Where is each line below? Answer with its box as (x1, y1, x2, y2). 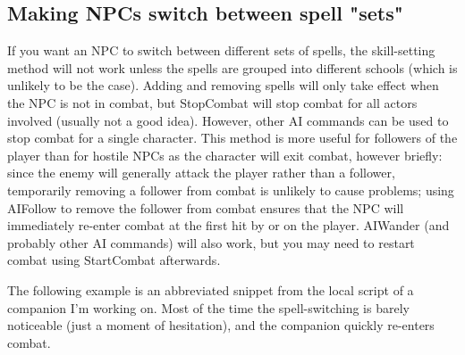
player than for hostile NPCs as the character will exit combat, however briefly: (7, 145, 443, 164)
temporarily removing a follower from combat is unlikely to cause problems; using (7, 180, 454, 199)
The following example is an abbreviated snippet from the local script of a (7, 280, 414, 299)
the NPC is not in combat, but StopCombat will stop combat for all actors (7, 93, 418, 111)
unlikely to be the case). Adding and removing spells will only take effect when (7, 76, 439, 95)
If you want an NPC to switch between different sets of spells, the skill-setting (7, 41, 435, 60)
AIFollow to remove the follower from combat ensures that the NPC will (7, 198, 404, 217)
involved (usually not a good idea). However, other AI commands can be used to (7, 111, 449, 129)
